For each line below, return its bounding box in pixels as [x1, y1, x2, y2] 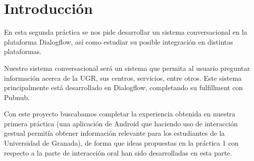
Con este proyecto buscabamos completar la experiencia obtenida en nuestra [4, 108, 236, 119]
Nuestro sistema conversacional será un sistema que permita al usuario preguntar [4, 62, 250, 73]
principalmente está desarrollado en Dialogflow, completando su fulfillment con [4, 82, 243, 93]
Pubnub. [4, 92, 30, 102]
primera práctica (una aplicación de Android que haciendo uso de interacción [4, 118, 238, 128]
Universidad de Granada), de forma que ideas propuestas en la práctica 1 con [4, 138, 239, 148]
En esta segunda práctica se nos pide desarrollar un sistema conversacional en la [4, 27, 248, 37]
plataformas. [4, 46, 42, 56]
